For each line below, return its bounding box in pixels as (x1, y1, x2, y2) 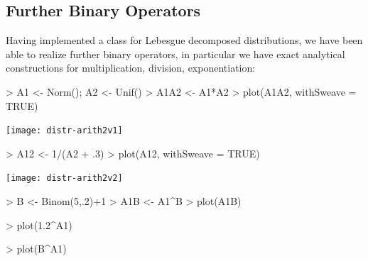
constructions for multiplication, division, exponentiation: (6, 60, 256, 75)
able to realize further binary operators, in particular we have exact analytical (6, 46, 345, 61)
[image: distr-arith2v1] (6, 126, 123, 136)
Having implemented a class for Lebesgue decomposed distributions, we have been (6, 33, 363, 48)
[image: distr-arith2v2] (6, 173, 123, 184)
